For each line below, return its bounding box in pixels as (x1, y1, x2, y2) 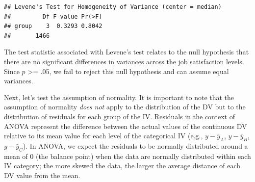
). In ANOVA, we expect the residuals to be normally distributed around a (23, 140, 248, 151)
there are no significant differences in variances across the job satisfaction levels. (4, 56, 244, 66)
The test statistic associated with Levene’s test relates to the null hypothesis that (4, 47, 249, 57)
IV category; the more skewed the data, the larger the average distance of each (4, 160, 241, 171)
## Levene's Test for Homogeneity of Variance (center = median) (4, 3, 222, 10)
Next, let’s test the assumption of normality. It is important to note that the (4, 92, 234, 102)
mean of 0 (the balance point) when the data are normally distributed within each (4, 151, 251, 161)
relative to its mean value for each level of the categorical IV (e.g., (4, 130, 203, 141)
